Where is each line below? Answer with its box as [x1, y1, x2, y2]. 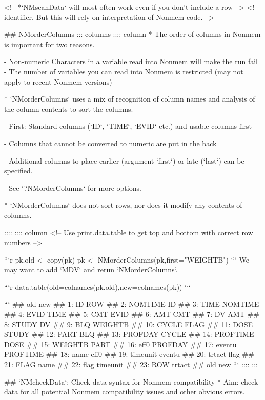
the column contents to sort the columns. [4, 103, 133, 114]
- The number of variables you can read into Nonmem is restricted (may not [4, 66, 243, 76]
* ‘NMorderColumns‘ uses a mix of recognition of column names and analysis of [4, 93, 255, 104]
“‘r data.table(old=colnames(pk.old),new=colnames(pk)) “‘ [4, 281, 191, 292]
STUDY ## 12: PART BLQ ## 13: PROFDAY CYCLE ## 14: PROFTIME [4, 329, 254, 339]
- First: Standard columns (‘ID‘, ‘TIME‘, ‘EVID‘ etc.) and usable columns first [4, 121, 252, 131]
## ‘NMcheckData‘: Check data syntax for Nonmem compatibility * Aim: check [4, 376, 258, 387]
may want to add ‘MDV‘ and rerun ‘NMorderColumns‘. [4, 264, 178, 275]
